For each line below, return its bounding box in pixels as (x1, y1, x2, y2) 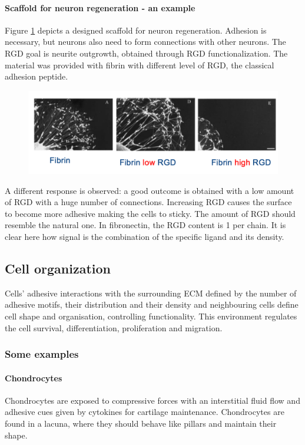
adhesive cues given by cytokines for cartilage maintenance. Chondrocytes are (5, 406, 284, 418)
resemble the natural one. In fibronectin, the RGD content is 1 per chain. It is (5, 219, 286, 231)
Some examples (5, 347, 79, 361)
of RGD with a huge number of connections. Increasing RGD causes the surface (5, 196, 292, 208)
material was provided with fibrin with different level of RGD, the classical (5, 58, 274, 71)
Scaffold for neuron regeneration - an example (5, 1, 195, 14)
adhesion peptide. (5, 70, 68, 83)
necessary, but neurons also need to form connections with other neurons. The (5, 35, 286, 48)
